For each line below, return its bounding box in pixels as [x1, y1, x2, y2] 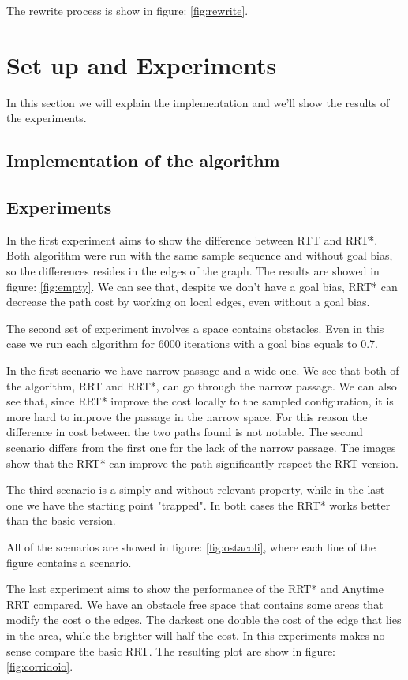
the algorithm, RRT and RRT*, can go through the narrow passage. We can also [6, 377, 397, 394]
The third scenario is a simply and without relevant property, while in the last [6, 481, 385, 498]
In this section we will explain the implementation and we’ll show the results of [6, 94, 390, 110]
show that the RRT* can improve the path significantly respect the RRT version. [6, 454, 399, 471]
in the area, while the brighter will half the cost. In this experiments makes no [6, 626, 385, 643]
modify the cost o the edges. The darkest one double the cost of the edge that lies [6, 611, 402, 628]
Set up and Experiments [6, 48, 277, 80]
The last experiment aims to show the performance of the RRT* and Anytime [6, 581, 384, 597]
